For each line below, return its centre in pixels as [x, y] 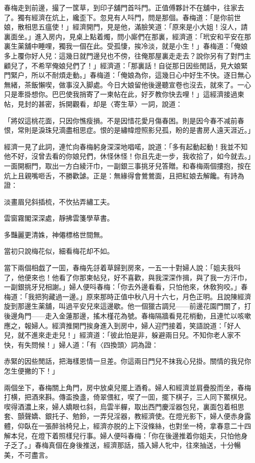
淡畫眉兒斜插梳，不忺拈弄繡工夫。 [59, 201]
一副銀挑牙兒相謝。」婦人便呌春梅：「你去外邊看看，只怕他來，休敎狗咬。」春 [126, 287]
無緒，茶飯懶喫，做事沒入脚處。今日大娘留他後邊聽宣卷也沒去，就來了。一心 [127, 84]
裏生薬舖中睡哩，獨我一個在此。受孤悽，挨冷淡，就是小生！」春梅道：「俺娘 [126, 46]
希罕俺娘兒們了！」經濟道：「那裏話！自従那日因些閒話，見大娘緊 [143, 65]
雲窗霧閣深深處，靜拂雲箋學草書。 [59, 218]
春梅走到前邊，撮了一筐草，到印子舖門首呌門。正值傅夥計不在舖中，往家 [121, 7]
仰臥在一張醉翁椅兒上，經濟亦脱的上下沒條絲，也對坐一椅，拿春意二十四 [134, 425]
